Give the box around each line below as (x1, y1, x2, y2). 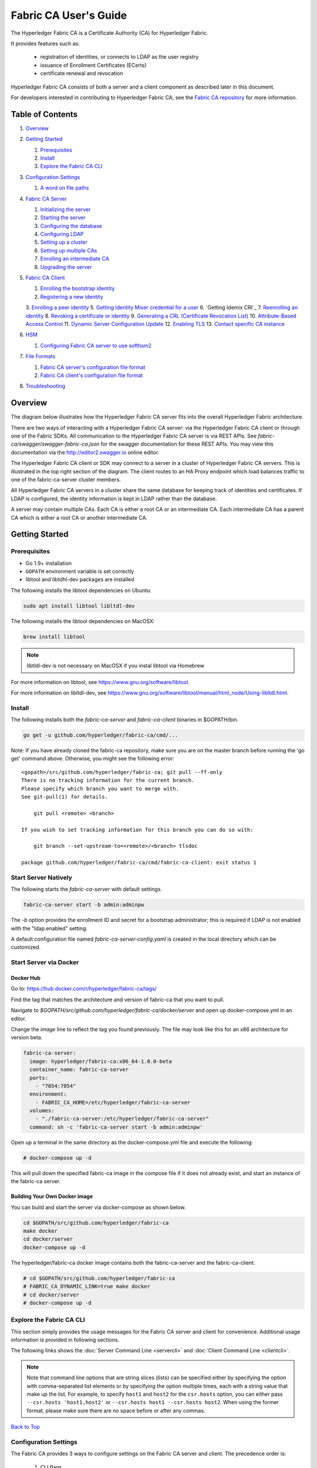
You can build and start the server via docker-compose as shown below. (11, 1204, 186, 1211)
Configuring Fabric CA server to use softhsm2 (40, 342, 152, 349)
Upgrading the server (40, 263, 92, 270)
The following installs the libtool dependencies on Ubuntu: (11, 587, 152, 594)
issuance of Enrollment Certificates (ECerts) (40, 62, 147, 69)
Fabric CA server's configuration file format (40, 363, 146, 371)
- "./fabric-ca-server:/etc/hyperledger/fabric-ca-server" (35, 1116, 210, 1122)
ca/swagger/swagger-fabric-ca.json (11, 440, 100, 447)
